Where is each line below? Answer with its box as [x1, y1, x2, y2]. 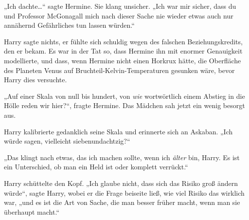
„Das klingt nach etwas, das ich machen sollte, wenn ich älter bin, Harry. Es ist [4, 152, 240, 162]
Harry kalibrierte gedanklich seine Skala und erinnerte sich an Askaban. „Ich [4, 126, 233, 136]
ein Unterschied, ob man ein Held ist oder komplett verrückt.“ [4, 162, 188, 172]
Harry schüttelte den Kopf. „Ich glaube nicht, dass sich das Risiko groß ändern [4, 178, 238, 188]
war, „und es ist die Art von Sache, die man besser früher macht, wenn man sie [4, 197, 240, 207]
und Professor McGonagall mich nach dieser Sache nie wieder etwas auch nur [4, 10, 233, 20]
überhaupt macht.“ [4, 206, 60, 217]
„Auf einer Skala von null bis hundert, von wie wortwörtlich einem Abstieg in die [4, 91, 245, 101]
